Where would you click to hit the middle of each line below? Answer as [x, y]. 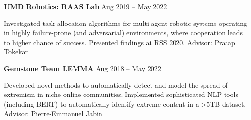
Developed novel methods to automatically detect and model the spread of [116, 84]
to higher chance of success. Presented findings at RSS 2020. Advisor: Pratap [120, 42]
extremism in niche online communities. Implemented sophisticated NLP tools [121, 94]
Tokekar [16, 52]
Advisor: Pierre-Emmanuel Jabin [53, 113]
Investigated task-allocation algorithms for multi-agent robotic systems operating [126, 23]
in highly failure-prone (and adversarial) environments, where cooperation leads [124, 33]
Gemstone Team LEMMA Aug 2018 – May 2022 [83, 68]
